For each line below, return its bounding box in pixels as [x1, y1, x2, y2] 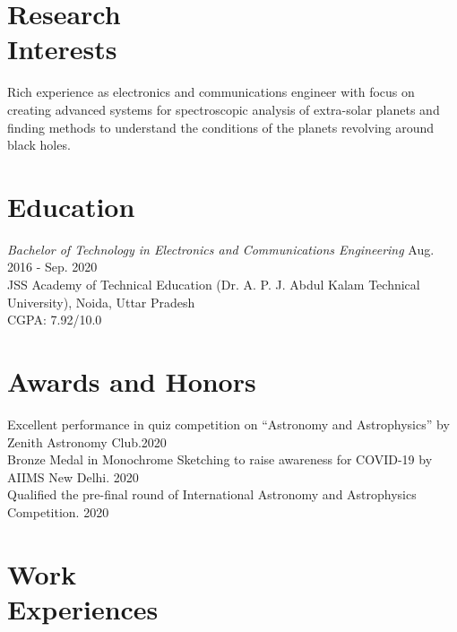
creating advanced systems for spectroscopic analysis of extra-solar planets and [7, 100, 440, 118]
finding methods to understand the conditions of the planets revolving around [7, 117, 435, 136]
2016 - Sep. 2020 [7, 257, 98, 276]
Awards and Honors [7, 362, 256, 399]
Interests [7, 30, 117, 67]
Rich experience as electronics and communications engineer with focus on [7, 82, 415, 101]
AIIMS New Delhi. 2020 [7, 467, 139, 486]
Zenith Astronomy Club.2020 [7, 432, 167, 451]
